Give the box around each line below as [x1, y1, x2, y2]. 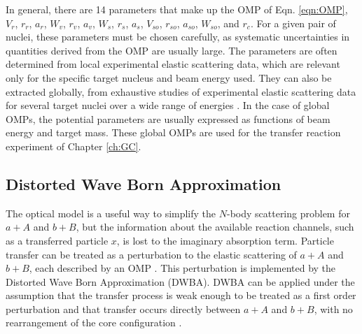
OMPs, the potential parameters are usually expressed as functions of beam [6, 111, 330, 126]
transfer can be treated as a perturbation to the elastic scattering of [6, 247, 297, 261]
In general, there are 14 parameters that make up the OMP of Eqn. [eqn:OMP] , [6, 2, 348, 16]
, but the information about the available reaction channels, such [76, 219, 354, 234]
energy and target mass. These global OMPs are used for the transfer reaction [6, 125, 341, 140]
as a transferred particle [6, 233, 109, 247]
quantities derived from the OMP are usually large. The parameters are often [6, 43, 337, 57]
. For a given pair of [250, 15, 336, 30]
